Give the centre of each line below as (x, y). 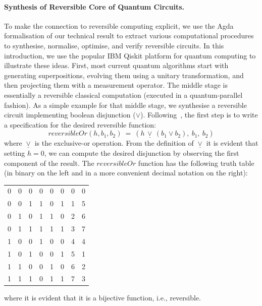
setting (15, 152)
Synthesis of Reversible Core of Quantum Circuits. (94, 6)
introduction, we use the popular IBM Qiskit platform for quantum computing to (130, 55)
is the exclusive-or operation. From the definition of (114, 143)
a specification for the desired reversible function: (80, 124)
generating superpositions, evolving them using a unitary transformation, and (124, 75)
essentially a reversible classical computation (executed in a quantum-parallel (123, 95)
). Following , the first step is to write (199, 115)
